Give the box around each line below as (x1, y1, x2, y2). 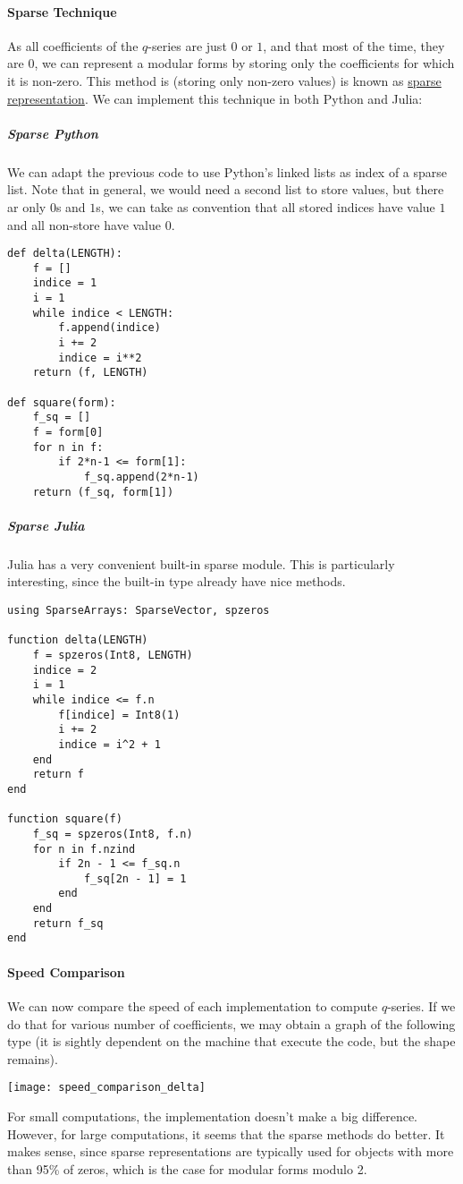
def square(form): (7, 396, 116, 409)
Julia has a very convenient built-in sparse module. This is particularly (7, 554, 395, 573)
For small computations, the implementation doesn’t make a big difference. (7, 1106, 417, 1125)
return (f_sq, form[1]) (32, 485, 174, 498)
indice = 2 (32, 663, 97, 677)
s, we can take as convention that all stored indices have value (96, 197, 435, 216)
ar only (7, 197, 46, 216)
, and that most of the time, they (263, 36, 445, 55)
